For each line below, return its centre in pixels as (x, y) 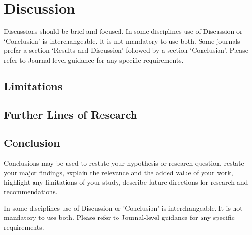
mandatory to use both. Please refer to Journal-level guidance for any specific (119, 217)
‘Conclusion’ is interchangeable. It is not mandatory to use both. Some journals (122, 40)
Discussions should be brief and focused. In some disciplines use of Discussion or (123, 31)
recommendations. (31, 192)
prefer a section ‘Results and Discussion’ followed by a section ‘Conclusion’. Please (126, 50)
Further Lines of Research (71, 114)
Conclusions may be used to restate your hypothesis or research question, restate (124, 163)
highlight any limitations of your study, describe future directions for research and (126, 182)
